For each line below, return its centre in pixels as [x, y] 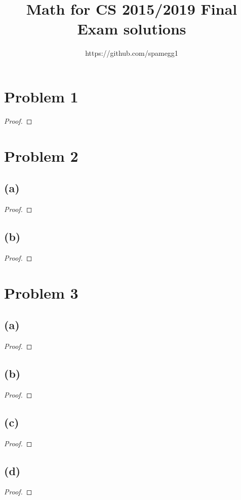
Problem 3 [41, 292]
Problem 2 [41, 155]
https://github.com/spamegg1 [132, 53]
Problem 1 [41, 96]
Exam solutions [132, 29]
